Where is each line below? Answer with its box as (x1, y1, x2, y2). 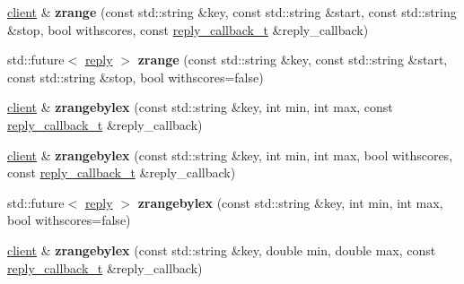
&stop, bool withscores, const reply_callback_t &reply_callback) (7, 20, 369, 39)
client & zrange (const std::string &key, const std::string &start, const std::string (7, 3, 457, 21)
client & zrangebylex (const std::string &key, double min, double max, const (7, 240, 436, 259)
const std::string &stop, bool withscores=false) (7, 67, 264, 86)
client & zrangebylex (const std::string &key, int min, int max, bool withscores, (7, 145, 453, 164)
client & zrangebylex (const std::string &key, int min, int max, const (7, 98, 393, 116)
